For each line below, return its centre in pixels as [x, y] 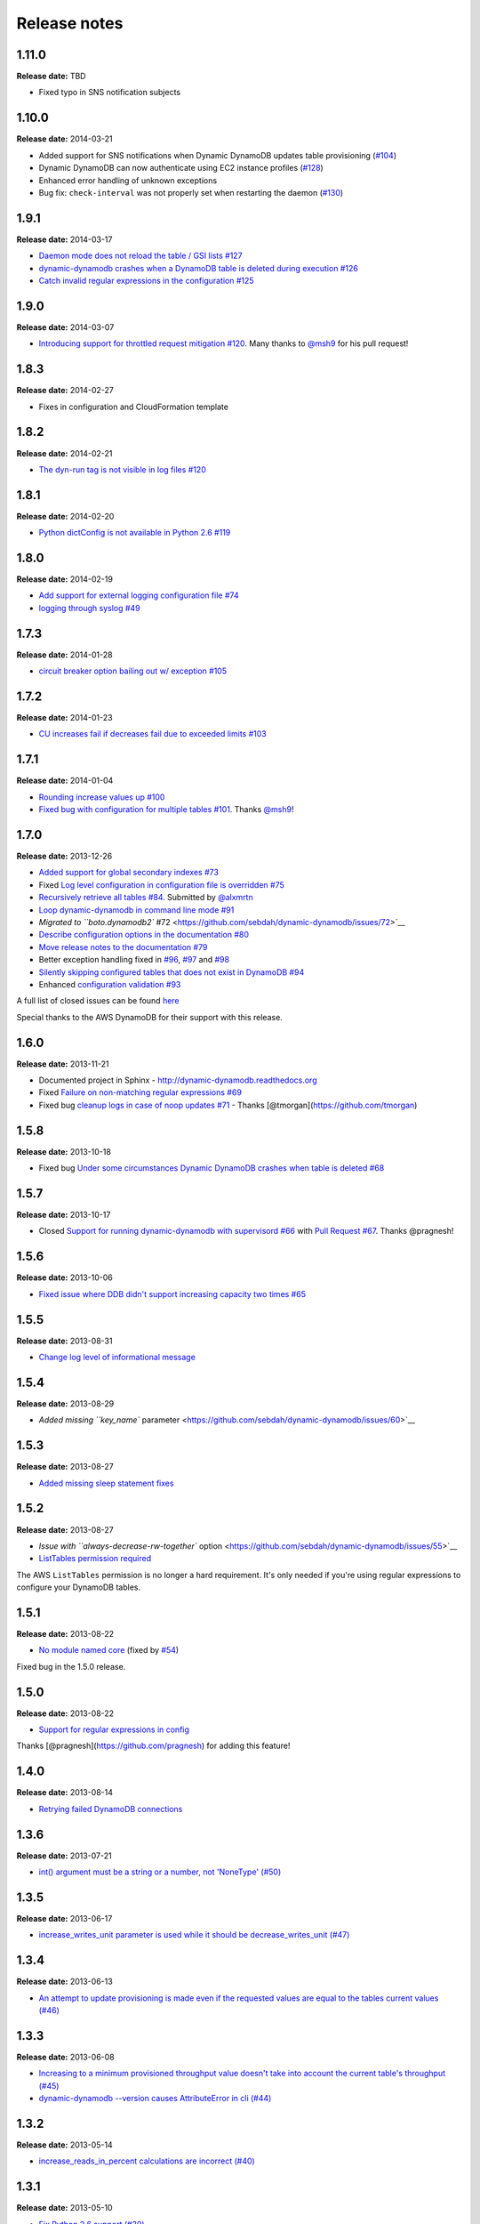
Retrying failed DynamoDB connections [111, 1809]
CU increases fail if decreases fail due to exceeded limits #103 [152, 734]
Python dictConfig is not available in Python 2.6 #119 [135, 533]
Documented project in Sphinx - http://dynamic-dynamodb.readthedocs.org [178, 1080]
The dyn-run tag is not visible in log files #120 [122, 469]
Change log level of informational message [117, 1358]
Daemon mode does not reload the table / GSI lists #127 [141, 256]
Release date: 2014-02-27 [65, 391]
